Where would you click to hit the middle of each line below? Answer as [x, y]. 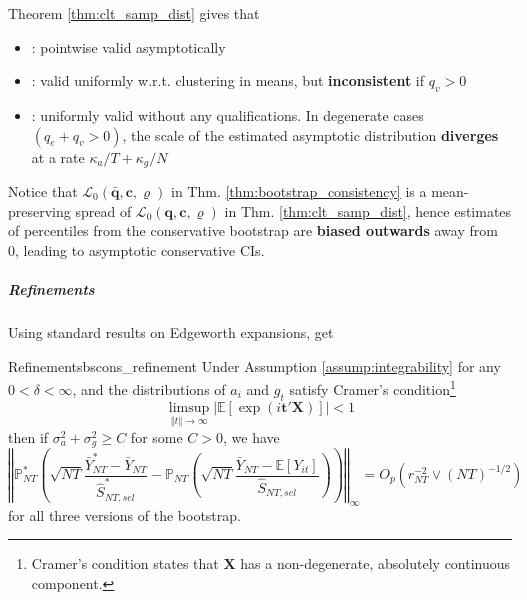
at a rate [58, 156]
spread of [103, 210]
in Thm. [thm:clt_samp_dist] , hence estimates [368, 210]
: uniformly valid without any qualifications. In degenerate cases [227, 114]
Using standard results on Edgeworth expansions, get [171, 331]
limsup [189, 407]
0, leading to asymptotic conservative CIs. [136, 249]
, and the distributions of [149, 388]
